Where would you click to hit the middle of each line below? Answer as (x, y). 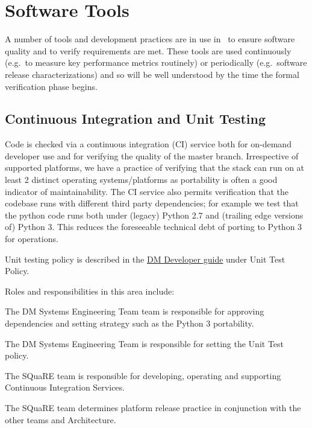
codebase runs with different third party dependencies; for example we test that (152, 203)
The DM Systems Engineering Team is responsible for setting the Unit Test (145, 343)
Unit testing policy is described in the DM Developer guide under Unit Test (145, 259)
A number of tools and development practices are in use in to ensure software (150, 39)
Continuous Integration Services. (65, 387)
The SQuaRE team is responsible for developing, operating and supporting (143, 375)
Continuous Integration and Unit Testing (136, 119)
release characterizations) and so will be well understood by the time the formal (152, 74)
